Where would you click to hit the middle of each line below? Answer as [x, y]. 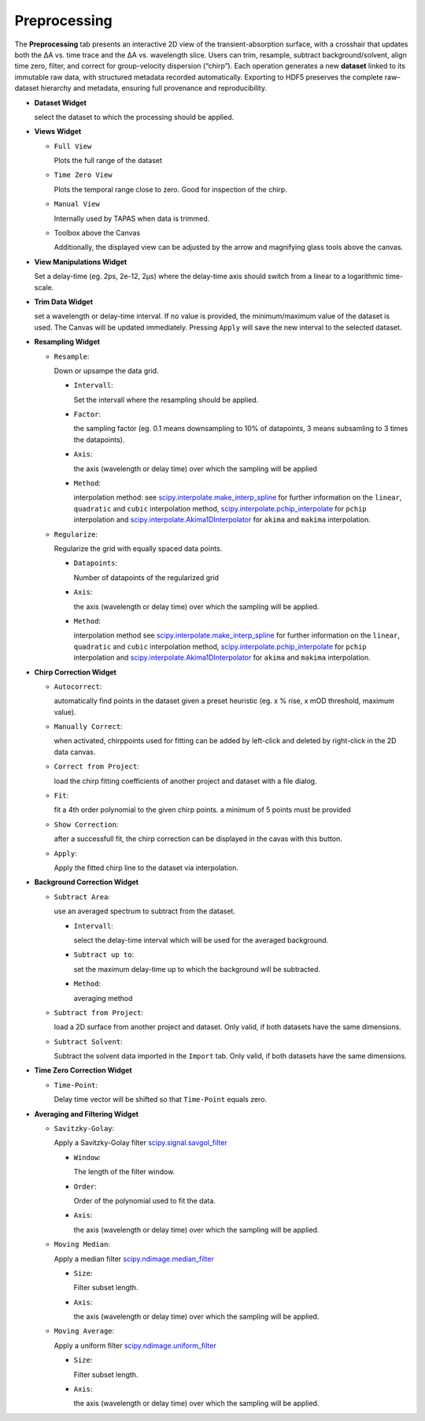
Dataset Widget [60, 102]
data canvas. [75, 752]
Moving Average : [84, 1331]
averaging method [103, 998]
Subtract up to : [104, 954]
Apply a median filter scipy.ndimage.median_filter [134, 1259]
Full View [73, 146]
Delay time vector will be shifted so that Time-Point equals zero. [161, 1099]
